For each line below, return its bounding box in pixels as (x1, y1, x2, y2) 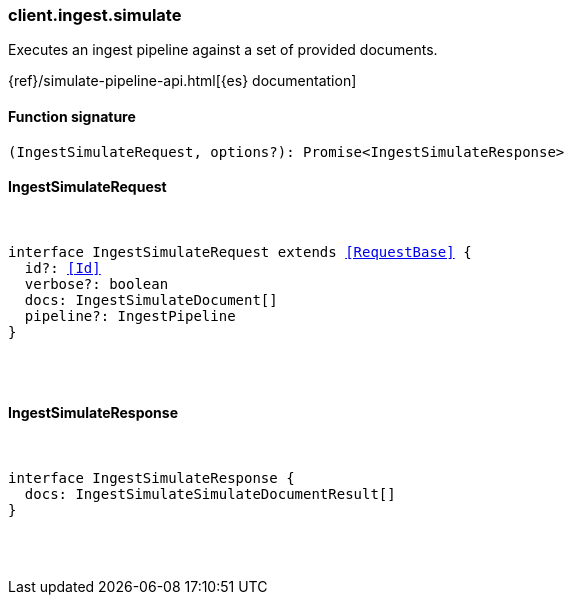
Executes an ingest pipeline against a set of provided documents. (8, 41, 438, 59)
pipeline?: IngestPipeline (24, 307, 236, 324)
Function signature (8, 107, 136, 125)
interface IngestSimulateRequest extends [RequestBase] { (8, 243, 472, 260)
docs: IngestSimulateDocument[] (24, 291, 278, 308)
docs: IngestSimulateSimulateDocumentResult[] (24, 486, 396, 503)
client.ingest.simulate (8, 5, 182, 25)
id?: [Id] (24, 259, 101, 276)
